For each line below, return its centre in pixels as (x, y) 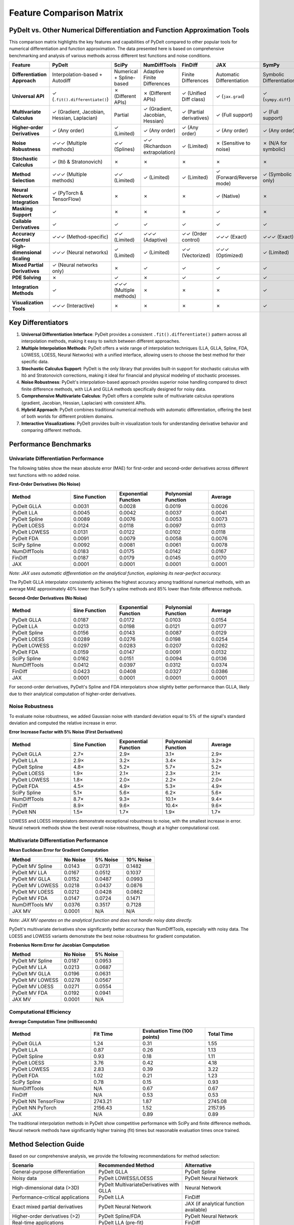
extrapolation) (159, 152)
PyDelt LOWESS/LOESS (126, 1178)
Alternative (198, 1165)
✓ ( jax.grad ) (230, 97)
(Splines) (124, 149)
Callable (22, 221)
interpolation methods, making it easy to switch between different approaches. (101, 341)
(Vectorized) (196, 256)
